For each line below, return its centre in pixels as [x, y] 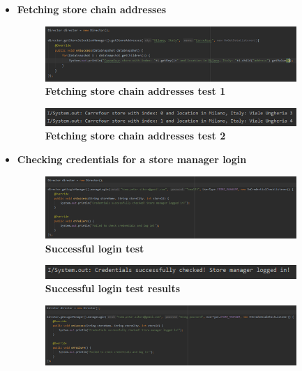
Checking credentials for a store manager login [132, 159]
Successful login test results [113, 288]
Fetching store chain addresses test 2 [135, 136]
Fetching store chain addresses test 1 [135, 91]
